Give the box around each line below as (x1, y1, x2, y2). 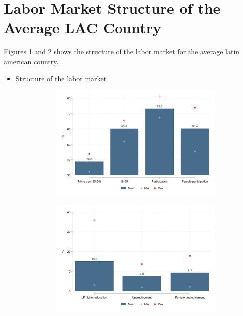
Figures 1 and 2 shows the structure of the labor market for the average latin (4, 46, 240, 57)
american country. (4, 56, 59, 66)
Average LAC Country (4, 17, 161, 38)
